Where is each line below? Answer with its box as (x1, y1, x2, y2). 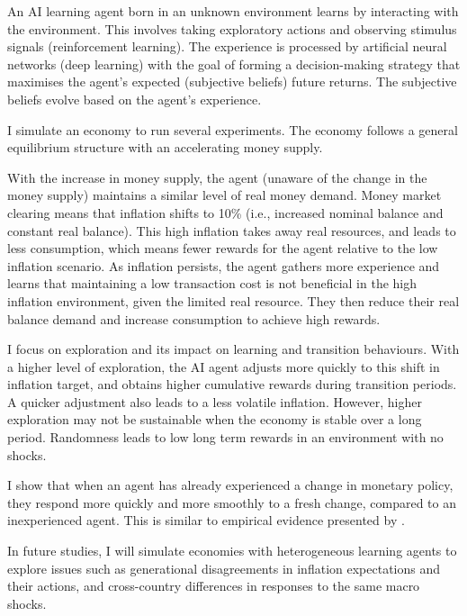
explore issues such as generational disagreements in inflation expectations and (7, 558, 440, 577)
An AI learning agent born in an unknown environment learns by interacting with (7, 2, 459, 20)
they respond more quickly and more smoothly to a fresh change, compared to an (7, 493, 456, 512)
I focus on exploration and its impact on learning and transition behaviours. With (7, 340, 460, 358)
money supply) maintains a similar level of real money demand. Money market (7, 186, 442, 204)
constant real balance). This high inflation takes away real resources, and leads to (7, 221, 456, 240)
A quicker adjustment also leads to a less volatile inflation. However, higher (7, 392, 422, 411)
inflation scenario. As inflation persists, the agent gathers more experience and (7, 256, 440, 275)
